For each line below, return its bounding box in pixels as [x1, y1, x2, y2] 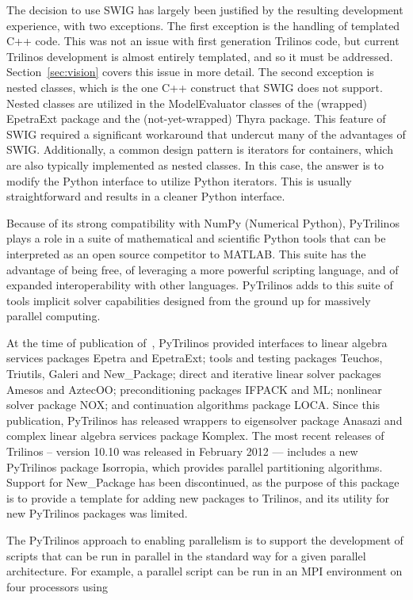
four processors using [6, 578, 108, 594]
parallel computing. [6, 308, 101, 324]
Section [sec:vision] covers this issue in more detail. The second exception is [6, 63, 374, 80]
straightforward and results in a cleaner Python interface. [6, 188, 285, 204]
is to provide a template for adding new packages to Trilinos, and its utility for [6, 489, 390, 506]
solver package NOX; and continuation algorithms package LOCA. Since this [6, 396, 380, 413]
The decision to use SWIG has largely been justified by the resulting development [6, 2, 403, 17]
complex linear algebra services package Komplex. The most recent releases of [6, 427, 384, 444]
